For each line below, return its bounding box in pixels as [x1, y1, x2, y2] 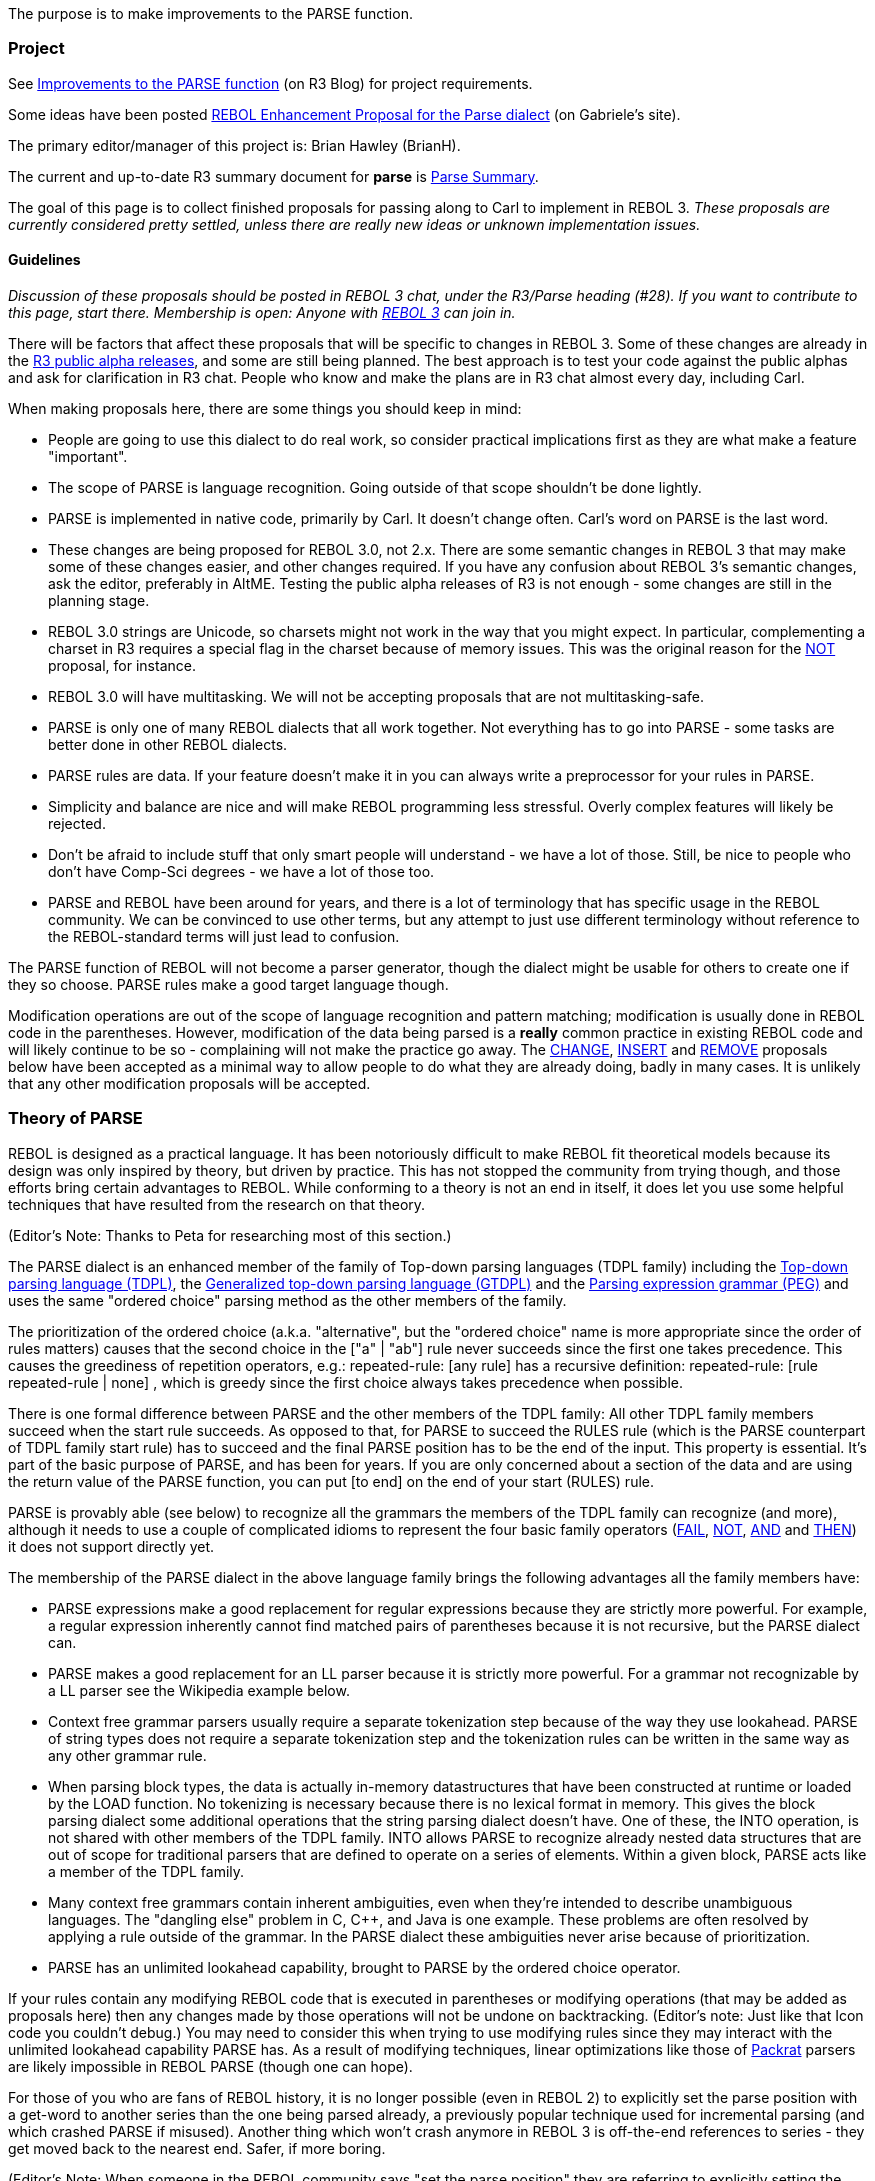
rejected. [48, 814, 106, 832]
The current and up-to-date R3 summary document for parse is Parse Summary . [8, 167, 539, 185]
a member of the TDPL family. [48, 1862, 245, 1880]
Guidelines [8, 251, 81, 269]
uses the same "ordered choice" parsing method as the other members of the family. [8, 1291, 567, 1309]
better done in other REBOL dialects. [48, 735, 288, 753]
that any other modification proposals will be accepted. [8, 1074, 371, 1092]
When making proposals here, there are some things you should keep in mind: [8, 399, 522, 417]
